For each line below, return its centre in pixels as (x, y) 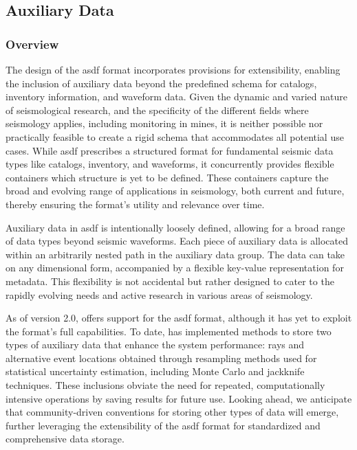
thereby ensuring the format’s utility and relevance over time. (135, 204)
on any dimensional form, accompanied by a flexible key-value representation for (175, 268)
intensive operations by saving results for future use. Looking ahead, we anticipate (179, 398)
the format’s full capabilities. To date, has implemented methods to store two (169, 331)
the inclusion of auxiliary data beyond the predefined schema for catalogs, (161, 83)
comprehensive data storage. (65, 439)
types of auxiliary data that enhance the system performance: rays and (155, 345)
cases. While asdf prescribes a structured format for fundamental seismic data (170, 150)
